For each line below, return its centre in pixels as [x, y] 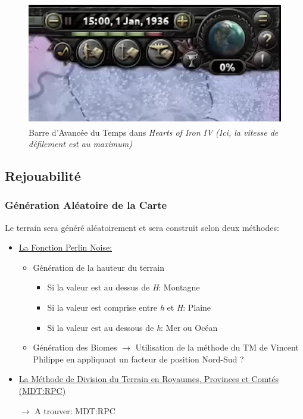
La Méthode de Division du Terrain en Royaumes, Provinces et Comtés [149, 379]
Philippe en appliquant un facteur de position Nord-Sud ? [138, 359]
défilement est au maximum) [80, 144]
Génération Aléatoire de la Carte [86, 205]
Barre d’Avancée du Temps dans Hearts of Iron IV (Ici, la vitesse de [154, 132]
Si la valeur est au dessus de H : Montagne [124, 287]
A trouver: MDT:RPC [75, 410]
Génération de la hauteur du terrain [99, 267]
